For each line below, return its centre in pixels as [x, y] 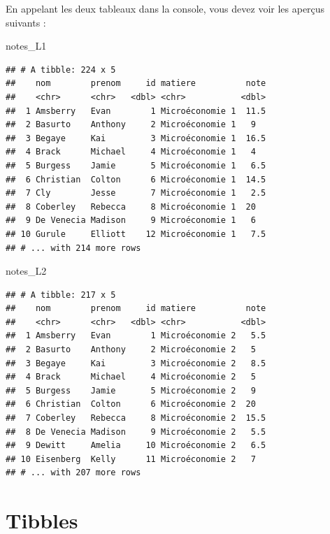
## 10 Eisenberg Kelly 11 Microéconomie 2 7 [131, 459]
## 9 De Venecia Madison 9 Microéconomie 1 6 [131, 221]
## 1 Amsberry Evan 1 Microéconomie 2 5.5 [136, 336]
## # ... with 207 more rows [73, 473]
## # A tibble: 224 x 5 [61, 70]
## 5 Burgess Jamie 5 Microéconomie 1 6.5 [136, 165]
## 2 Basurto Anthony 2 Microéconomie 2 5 [131, 350]
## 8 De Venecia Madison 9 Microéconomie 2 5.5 [136, 432]
